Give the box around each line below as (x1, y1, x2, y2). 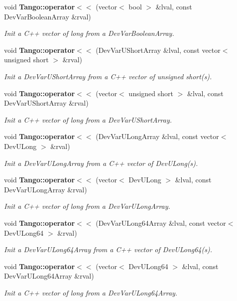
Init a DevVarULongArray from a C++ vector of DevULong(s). (4, 157, 198, 168)
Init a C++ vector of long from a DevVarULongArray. (4, 201, 170, 211)
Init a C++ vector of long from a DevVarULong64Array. (4, 287, 178, 298)
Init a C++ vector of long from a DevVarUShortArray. (4, 114, 172, 125)
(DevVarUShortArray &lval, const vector (96, 44, 221, 55)
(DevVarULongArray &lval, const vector (96, 131, 219, 142)
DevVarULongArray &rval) (4, 184, 87, 194)
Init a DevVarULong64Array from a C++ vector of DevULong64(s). (4, 244, 212, 255)
